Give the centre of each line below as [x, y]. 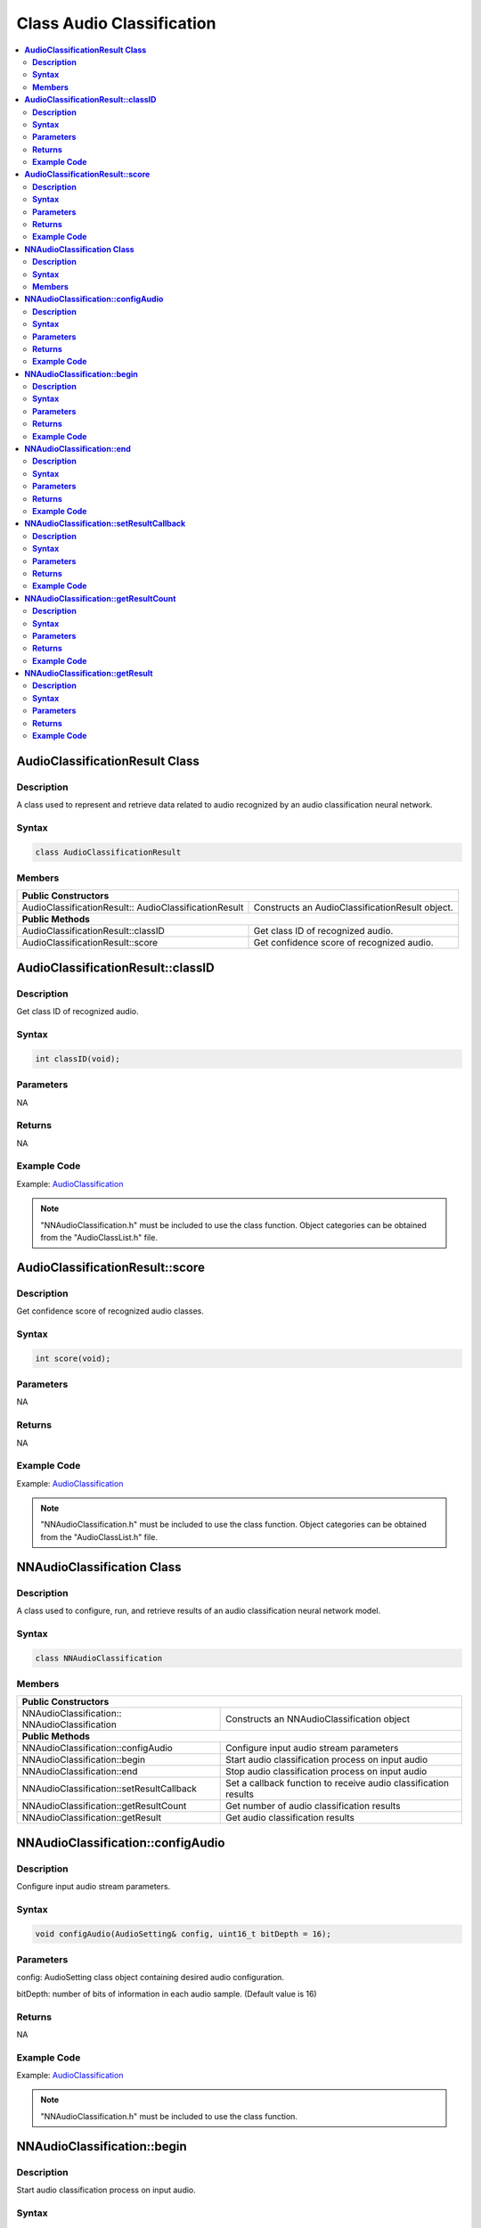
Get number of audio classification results [313, 1806]
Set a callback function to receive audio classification [338, 1783]
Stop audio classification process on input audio [326, 1772]
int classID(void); [77, 1059]
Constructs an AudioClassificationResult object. [353, 907]
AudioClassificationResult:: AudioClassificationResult [133, 907]
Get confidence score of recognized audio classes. [110, 1311]
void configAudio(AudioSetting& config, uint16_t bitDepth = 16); [183, 1933]
